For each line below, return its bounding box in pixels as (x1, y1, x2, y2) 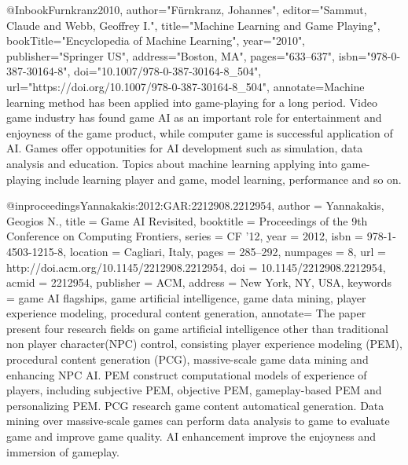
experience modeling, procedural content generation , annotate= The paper (6, 305, 366, 321)
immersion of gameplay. (6, 443, 120, 460)
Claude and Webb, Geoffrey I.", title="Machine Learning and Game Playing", (6, 16, 380, 33)
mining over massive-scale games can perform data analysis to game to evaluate (6, 412, 390, 429)
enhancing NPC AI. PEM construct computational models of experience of (6, 366, 367, 383)
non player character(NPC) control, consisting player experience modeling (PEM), (6, 335, 402, 352)
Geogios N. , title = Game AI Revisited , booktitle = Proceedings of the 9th (6, 212, 368, 229)
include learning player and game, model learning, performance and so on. (45, 170, 402, 187)
